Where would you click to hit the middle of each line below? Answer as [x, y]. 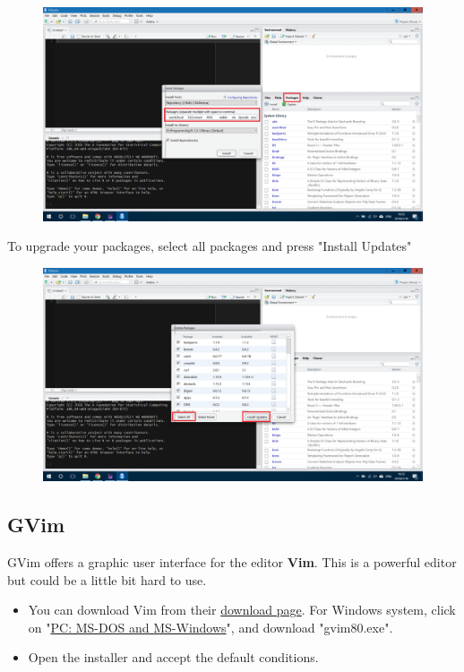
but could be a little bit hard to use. [107, 579]
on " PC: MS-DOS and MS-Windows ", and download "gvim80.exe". [211, 627]
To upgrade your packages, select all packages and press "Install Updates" [210, 246]
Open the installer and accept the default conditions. [173, 657]
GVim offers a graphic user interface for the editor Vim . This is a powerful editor [232, 561]
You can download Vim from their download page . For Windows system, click [242, 610]
